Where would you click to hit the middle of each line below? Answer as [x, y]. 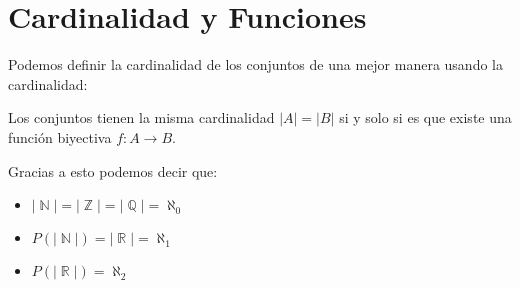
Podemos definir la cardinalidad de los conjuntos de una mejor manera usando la [255, 64]
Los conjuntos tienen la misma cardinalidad [141, 117]
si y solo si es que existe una [425, 117]
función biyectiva [60, 136]
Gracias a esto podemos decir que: [113, 170]
